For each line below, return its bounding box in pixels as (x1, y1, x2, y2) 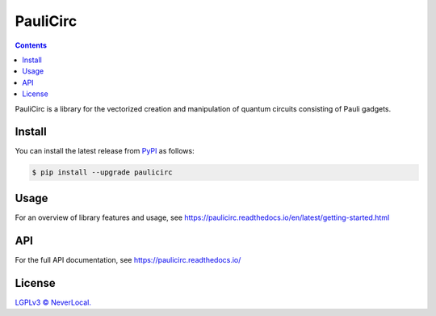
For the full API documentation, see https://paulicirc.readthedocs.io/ (15, 255, 241, 264)
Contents (15, 40, 48, 50)
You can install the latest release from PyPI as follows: (15, 146, 195, 156)
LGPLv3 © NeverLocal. (15, 297, 92, 307)
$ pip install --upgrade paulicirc (31, 168, 173, 177)
